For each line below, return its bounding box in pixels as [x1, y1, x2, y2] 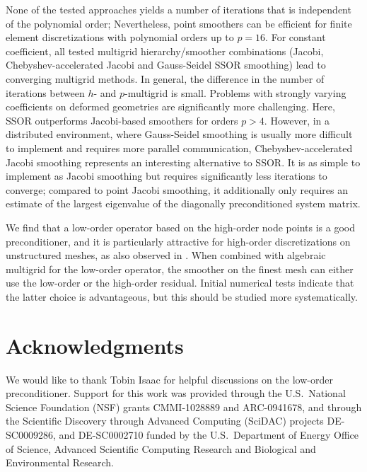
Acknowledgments [6, 330, 184, 359]
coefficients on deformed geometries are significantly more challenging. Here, [6, 99, 335, 114]
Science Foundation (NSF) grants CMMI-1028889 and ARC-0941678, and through [6, 399, 362, 414]
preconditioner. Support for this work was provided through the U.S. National [6, 386, 346, 401]
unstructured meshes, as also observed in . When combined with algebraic [6, 248, 326, 263]
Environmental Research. [6, 455, 114, 470]
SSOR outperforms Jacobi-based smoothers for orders [6, 113, 238, 127]
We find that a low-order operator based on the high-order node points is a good [6, 219, 356, 234]
